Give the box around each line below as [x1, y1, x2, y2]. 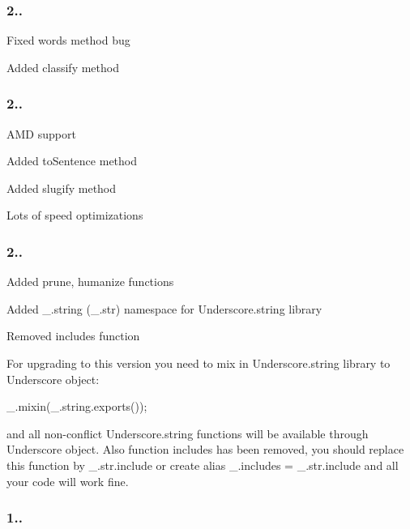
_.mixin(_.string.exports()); [6, 398, 147, 415]
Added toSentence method [6, 152, 137, 169]
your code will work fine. [6, 472, 129, 489]
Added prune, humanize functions [6, 273, 174, 290]
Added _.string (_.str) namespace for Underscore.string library [6, 300, 322, 317]
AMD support [6, 125, 76, 142]
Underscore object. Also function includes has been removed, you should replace [6, 441, 404, 458]
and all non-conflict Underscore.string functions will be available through [6, 424, 369, 442]
